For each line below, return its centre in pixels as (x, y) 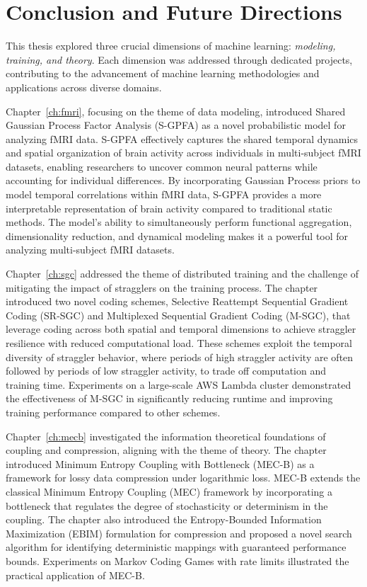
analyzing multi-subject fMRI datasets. (90, 250)
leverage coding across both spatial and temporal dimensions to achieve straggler (181, 329)
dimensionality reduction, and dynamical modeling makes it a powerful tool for (177, 235)
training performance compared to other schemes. (113, 412)
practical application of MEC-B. (75, 575)
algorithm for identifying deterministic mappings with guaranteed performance (176, 547)
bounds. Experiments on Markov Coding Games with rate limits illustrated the (177, 560)
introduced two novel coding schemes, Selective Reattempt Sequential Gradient (177, 301)
